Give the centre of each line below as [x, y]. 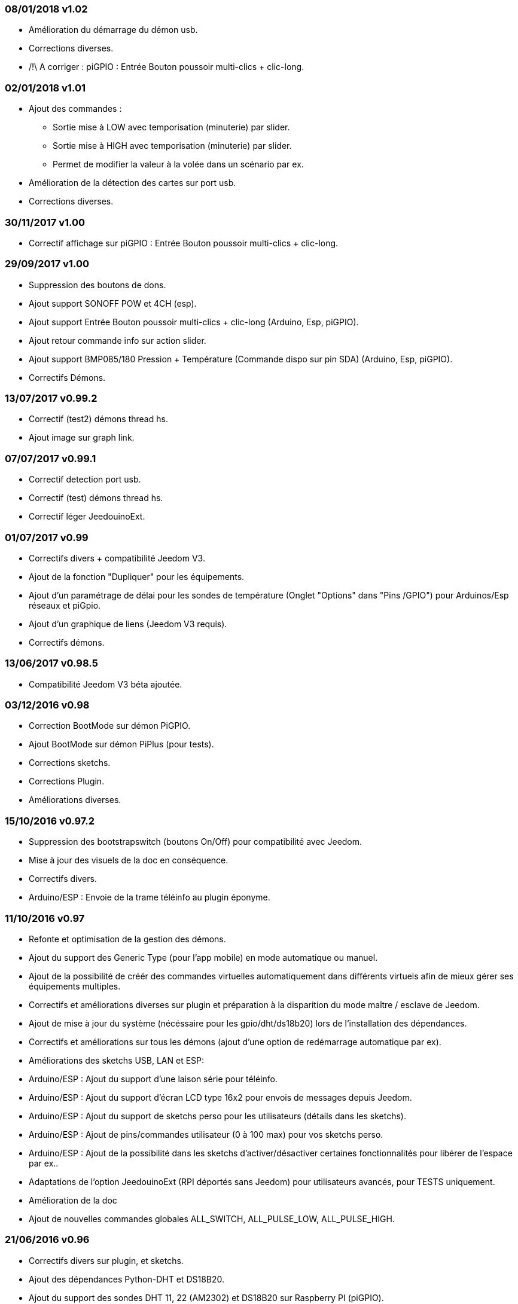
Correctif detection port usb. [85, 480]
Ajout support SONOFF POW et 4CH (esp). [113, 303]
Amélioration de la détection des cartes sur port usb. [132, 183]
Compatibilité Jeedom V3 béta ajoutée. [106, 684]
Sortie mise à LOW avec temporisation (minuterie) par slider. [171, 127]
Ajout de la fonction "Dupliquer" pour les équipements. [137, 576]
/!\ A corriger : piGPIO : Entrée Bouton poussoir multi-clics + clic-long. [167, 67]
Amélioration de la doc [73, 1200]
